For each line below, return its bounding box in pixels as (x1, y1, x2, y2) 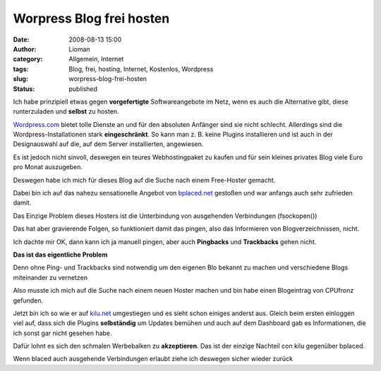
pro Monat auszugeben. (13, 163, 83, 171)
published (68, 85, 98, 93)
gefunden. (13, 296, 44, 305)
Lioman (68, 44, 91, 53)
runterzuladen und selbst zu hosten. (13, 107, 119, 116)
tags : (13, 64, 29, 73)
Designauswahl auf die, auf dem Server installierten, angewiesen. (13, 140, 204, 148)
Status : (13, 85, 35, 93)
